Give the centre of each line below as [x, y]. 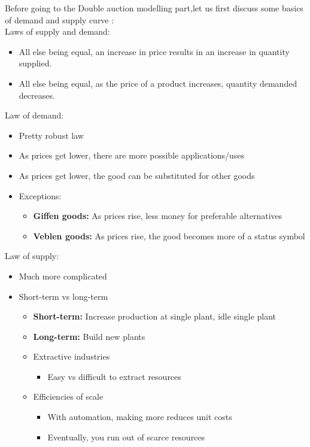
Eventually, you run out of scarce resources [126, 437]
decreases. [37, 95]
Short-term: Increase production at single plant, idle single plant [155, 316]
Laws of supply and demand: [57, 31]
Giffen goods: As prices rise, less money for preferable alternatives [158, 216]
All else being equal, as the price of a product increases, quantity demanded [158, 83]
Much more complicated [63, 276]
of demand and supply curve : [60, 19]
